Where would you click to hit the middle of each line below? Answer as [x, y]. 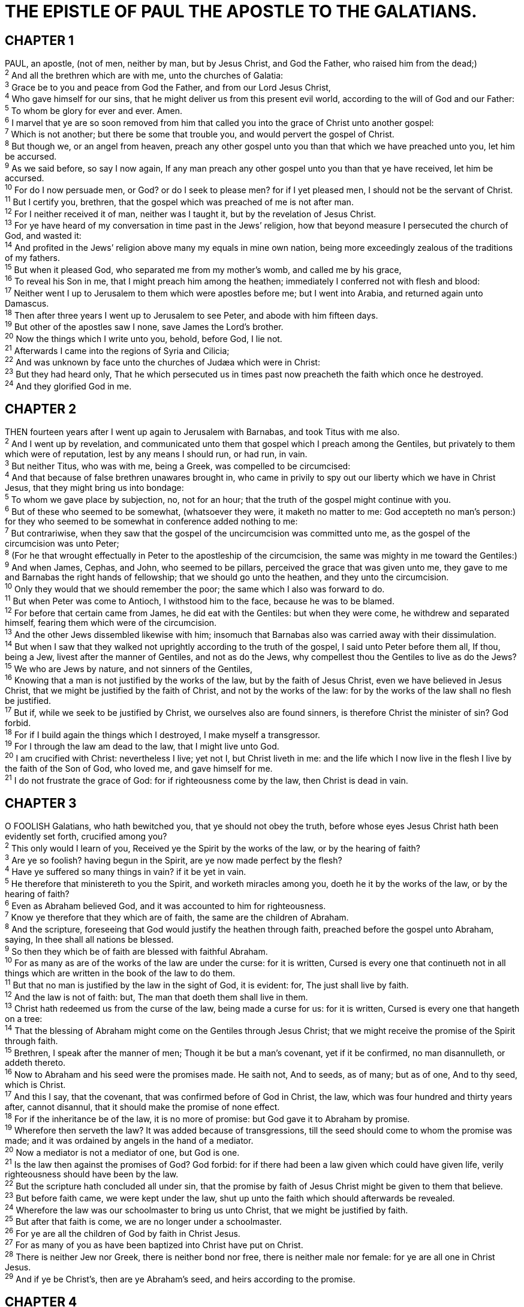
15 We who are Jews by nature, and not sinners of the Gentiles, [129, 668]
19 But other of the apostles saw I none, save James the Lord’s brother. [144, 326]
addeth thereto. [35, 1063]
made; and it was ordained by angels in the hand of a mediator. [129, 1140]
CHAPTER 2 [41, 409]
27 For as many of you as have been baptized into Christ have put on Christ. [154, 1244]
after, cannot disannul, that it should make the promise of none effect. [142, 1107]
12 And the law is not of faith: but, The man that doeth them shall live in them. [156, 996]
